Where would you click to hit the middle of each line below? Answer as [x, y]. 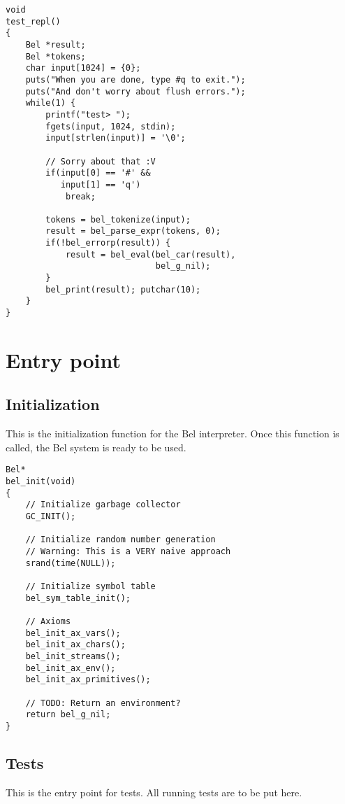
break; [80, 196]
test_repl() [33, 21]
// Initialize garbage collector [103, 505]
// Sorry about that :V [101, 161]
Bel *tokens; [56, 56]
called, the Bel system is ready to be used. [96, 447]
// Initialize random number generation [120, 540]
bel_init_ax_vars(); [73, 633]
